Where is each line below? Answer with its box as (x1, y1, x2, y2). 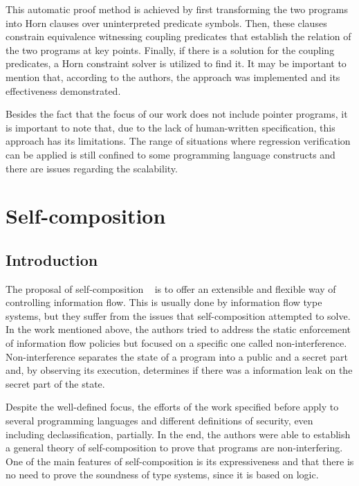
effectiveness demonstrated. (6, 83, 121, 98)
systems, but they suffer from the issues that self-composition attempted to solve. (6, 308, 351, 323)
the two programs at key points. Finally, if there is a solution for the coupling (6, 42, 335, 57)
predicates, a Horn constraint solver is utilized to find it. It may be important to (6, 56, 347, 71)
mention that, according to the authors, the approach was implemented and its (6, 69, 340, 84)
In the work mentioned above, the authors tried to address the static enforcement (6, 322, 351, 336)
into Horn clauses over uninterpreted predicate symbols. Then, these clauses (6, 15, 327, 30)
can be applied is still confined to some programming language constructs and (6, 147, 335, 161)
